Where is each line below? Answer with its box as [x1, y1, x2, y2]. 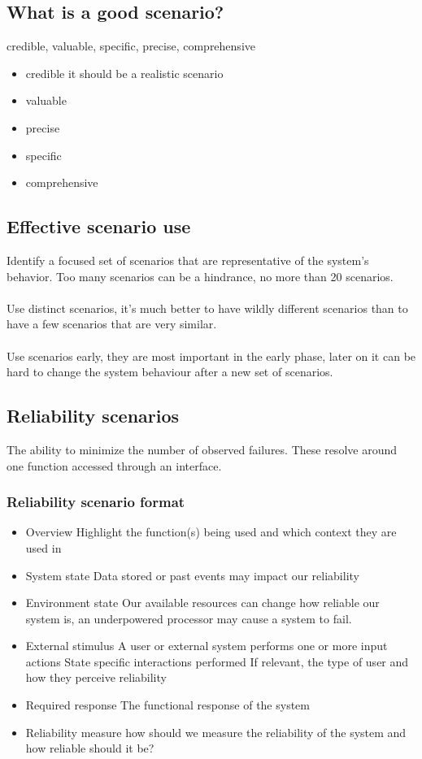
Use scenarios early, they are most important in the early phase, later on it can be [7, 347, 416, 364]
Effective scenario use [7, 214, 191, 239]
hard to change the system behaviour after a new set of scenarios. [7, 363, 333, 380]
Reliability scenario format [7, 492, 185, 512]
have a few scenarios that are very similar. [7, 315, 217, 332]
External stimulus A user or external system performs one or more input [25, 637, 388, 654]
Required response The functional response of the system [25, 696, 310, 713]
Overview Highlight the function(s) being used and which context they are [25, 523, 397, 540]
